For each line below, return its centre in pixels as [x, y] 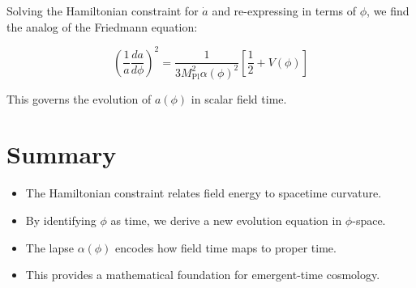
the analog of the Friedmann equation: [102, 26]
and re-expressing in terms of [284, 11]
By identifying [61, 220]
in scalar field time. [239, 98]
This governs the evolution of [79, 98]
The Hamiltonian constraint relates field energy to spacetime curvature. [204, 193]
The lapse [49, 247]
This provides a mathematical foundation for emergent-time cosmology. [203, 275]
